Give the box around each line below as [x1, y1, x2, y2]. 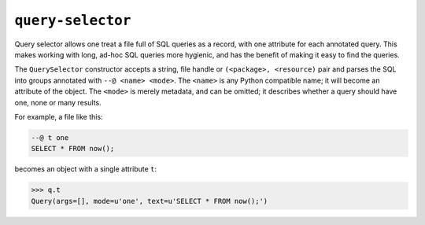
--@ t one [31, 133, 69, 142]
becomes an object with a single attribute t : [14, 164, 157, 174]
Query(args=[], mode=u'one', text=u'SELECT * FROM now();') [31, 197, 268, 205]
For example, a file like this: [14, 112, 103, 121]
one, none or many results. [14, 98, 102, 107]
